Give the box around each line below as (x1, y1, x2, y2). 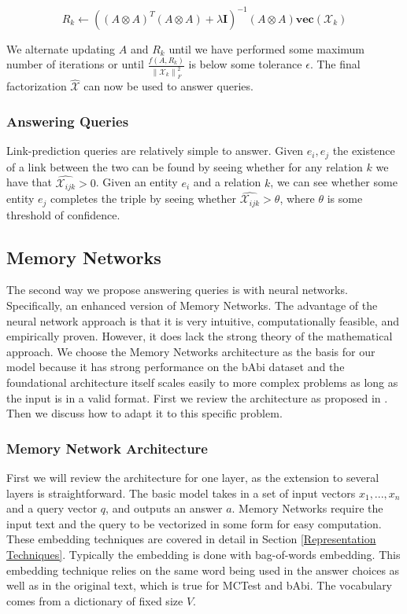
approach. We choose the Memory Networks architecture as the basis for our (6, 343, 376, 359)
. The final (309, 56, 361, 72)
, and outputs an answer (105, 500, 223, 517)
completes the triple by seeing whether (50, 190, 236, 207)
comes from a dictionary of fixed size (6, 592, 183, 608)
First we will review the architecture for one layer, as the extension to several (6, 469, 379, 486)
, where (279, 190, 315, 207)
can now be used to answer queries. (83, 78, 253, 94)
